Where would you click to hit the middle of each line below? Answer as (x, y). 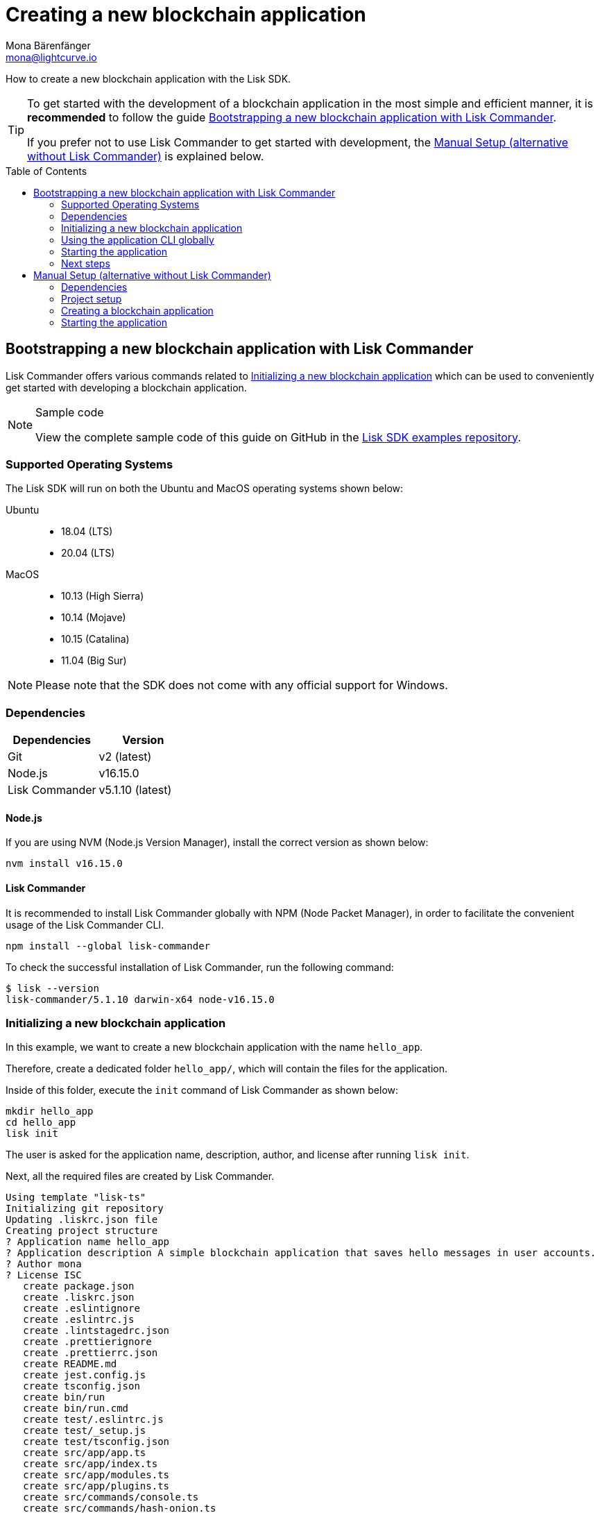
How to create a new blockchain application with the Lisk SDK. (148, 78)
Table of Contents (46, 171)
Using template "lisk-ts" (76, 1198)
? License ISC (44, 1275)
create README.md (70, 1364)
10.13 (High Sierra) (103, 596)
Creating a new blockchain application (186, 15)
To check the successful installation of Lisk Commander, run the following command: (200, 967)
